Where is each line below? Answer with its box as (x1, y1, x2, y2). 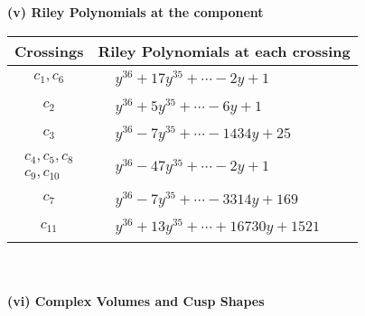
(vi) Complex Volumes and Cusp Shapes (7, 291, 265, 310)
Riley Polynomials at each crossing (98, 40, 351, 61)
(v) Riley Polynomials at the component (7, 3, 264, 21)
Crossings (14, 40, 84, 61)
